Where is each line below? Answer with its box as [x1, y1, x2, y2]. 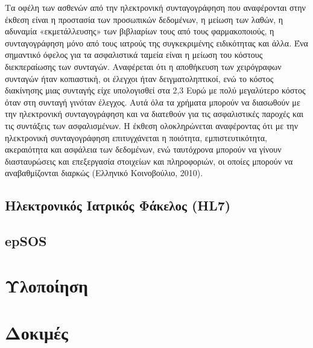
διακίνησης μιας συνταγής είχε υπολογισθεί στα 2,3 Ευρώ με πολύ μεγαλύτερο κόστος [5, 84, 306, 96]
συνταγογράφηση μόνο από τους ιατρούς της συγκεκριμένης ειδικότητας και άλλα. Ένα [5, 36, 308, 49]
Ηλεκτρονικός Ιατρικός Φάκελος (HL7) [5, 196, 231, 215]
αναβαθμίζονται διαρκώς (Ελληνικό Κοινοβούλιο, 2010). [5, 166, 203, 179]
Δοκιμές [5, 320, 68, 345]
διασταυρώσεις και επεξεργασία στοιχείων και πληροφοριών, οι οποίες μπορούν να [5, 154, 293, 167]
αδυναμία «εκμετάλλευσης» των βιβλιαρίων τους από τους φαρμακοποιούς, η [5, 25, 274, 37]
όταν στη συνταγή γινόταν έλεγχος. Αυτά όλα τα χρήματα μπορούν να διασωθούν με [5, 95, 300, 108]
